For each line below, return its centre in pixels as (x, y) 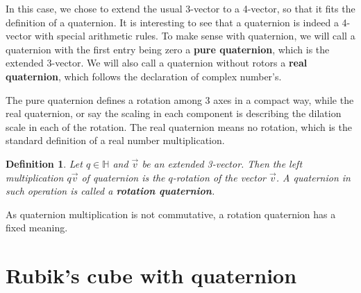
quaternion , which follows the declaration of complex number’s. (144, 76)
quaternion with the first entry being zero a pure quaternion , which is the (168, 49)
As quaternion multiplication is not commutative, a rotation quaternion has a (171, 214)
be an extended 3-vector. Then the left (222, 163)
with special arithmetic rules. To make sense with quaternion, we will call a (195, 36)
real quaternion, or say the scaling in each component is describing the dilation (174, 113)
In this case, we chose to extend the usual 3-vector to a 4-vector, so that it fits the (180, 8)
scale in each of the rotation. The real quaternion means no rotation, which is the (179, 126)
